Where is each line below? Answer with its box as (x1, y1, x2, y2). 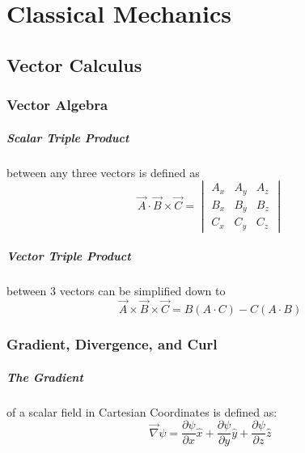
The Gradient (6, 368, 83, 385)
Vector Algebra (6, 95, 108, 115)
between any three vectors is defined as (6, 163, 200, 180)
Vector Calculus (6, 52, 142, 77)
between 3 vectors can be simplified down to (6, 282, 226, 299)
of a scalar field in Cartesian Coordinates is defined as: (6, 403, 277, 420)
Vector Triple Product (6, 248, 131, 265)
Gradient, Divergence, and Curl (6, 334, 218, 354)
